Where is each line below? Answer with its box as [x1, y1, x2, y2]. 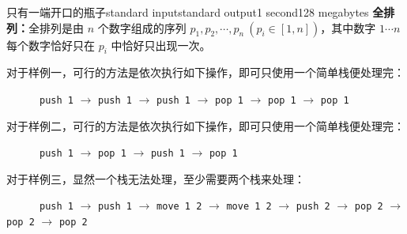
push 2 [296, 201, 330, 213]
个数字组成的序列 [97, 19, 187, 36]
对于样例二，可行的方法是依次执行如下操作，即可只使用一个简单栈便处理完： [6, 117, 405, 134]
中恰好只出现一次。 [111, 36, 211, 53]
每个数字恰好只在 [6, 36, 95, 53]
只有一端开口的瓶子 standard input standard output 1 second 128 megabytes [6, 4, 369, 20]
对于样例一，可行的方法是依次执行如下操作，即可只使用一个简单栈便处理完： [6, 64, 405, 81]
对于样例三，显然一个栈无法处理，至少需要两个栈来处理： [6, 170, 305, 187]
